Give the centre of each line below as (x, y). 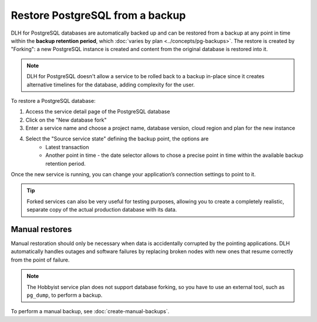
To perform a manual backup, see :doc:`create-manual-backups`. (90, 311)
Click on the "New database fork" (66, 120)
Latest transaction (67, 147)
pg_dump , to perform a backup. (65, 295)
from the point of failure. (40, 260)
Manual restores (41, 229)
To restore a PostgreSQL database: (53, 100)
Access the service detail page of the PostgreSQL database (98, 112)
